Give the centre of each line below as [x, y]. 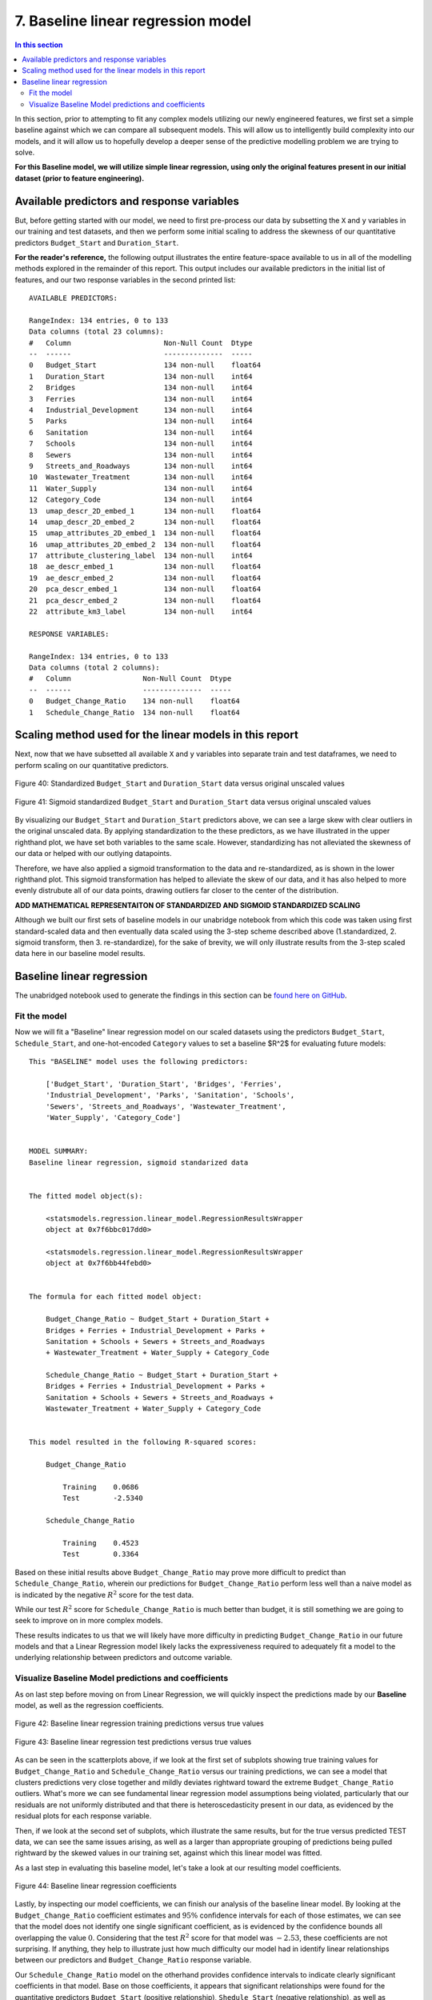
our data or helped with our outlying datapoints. [93, 854]
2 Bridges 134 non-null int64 [141, 388]
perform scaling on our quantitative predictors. [92, 765]
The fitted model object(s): [86, 1196]
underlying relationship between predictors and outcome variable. [124, 1658]
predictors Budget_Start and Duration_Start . [97, 242]
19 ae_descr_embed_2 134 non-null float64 [145, 578]
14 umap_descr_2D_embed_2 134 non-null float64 [145, 522]
